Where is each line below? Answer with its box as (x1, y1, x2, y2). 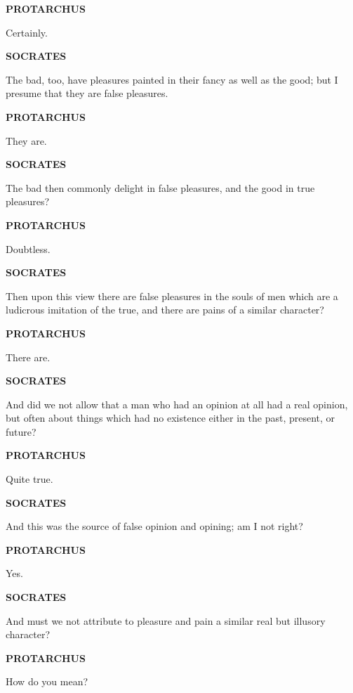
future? (6, 424, 36, 439)
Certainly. (6, 25, 48, 39)
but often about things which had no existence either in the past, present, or (6, 410, 335, 425)
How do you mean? (6, 674, 88, 689)
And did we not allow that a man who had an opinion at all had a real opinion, (6, 396, 348, 411)
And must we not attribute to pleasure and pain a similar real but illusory (6, 613, 326, 628)
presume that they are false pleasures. (6, 86, 168, 101)
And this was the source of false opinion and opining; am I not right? (6, 519, 303, 533)
